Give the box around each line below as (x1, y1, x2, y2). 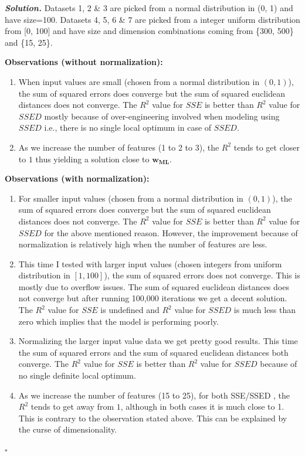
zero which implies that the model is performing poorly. (18, 315, 219, 327)
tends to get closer (233, 141, 300, 153)
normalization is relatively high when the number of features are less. (18, 238, 267, 250)
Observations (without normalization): (5, 56, 163, 68)
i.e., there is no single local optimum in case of (44, 121, 212, 134)
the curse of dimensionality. (18, 423, 117, 435)
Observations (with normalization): (5, 172, 150, 185)
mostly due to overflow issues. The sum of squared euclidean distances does (18, 280, 289, 292)
